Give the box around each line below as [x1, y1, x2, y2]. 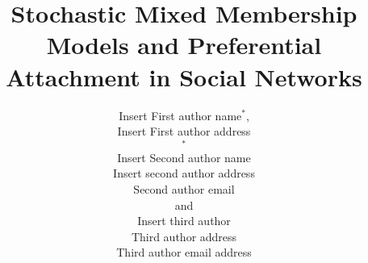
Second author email [133, 180, 235, 197]
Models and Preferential [46, 28, 322, 61]
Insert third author [137, 212, 231, 229]
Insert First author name [119, 106, 242, 123]
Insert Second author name [117, 148, 251, 165]
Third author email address [116, 244, 252, 261]
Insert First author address [117, 123, 251, 140]
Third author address [131, 228, 237, 244]
